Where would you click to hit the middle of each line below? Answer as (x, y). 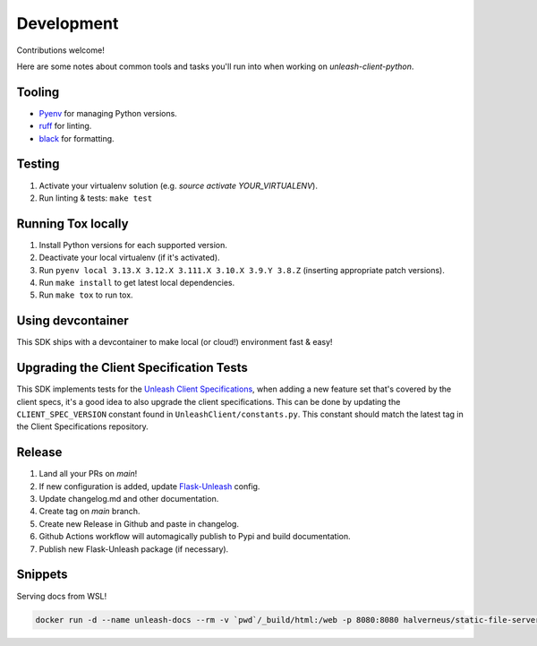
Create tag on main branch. (89, 512)
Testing (38, 164)
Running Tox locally (72, 224)
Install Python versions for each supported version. (133, 245)
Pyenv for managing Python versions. (108, 113)
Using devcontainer (72, 321)
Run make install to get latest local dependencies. (137, 283)
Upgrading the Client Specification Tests (132, 368)
